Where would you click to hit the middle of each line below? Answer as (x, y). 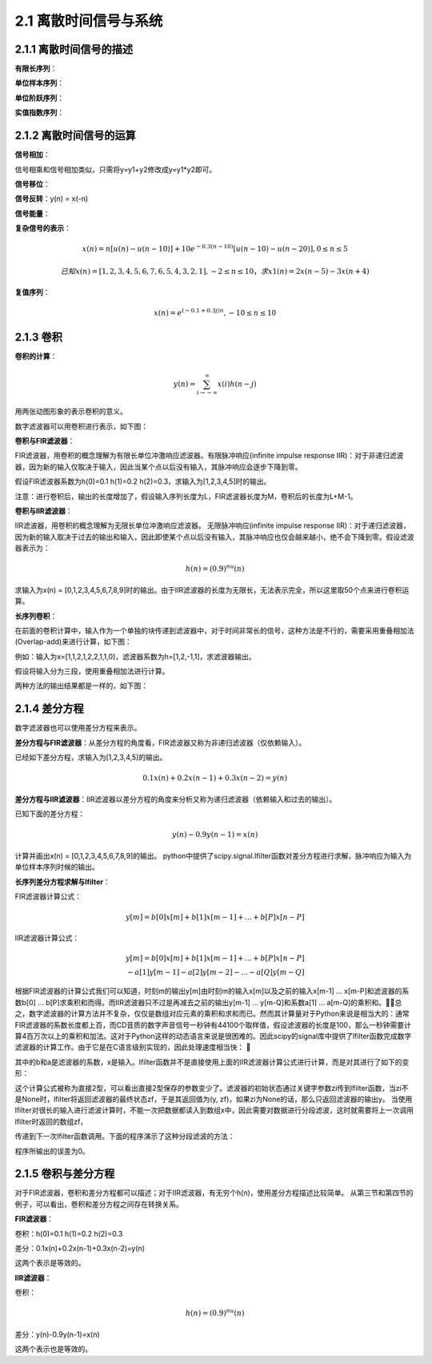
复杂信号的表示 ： (43, 228)
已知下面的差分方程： (50, 814)
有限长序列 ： (36, 69)
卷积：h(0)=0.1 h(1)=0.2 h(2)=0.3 (69, 1233)
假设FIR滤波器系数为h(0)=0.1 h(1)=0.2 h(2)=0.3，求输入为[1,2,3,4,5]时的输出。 (143, 481)
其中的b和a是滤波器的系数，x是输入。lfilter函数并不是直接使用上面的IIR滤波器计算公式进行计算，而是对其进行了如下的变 (212, 1062)
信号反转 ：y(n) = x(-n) (52, 199)
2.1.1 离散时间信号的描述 (74, 49)
